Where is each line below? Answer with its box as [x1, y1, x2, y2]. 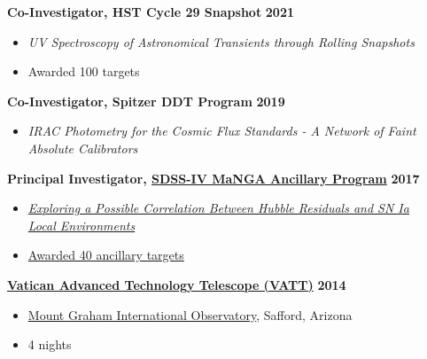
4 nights [27, 335, 72, 354]
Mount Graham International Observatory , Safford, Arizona [27, 305, 353, 324]
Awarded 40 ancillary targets [27, 246, 184, 264]
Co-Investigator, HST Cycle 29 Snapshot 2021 [7, 3, 295, 20]
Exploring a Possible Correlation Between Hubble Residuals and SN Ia [27, 199, 409, 217]
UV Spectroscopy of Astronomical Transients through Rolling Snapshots [27, 32, 415, 51]
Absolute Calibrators [27, 138, 138, 157]
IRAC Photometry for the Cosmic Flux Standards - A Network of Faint [27, 121, 416, 140]
